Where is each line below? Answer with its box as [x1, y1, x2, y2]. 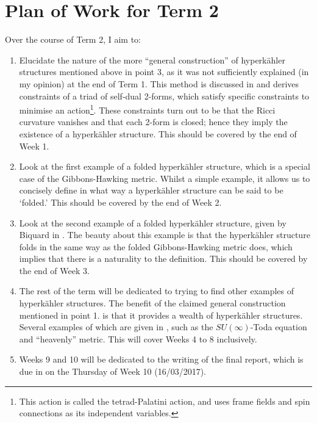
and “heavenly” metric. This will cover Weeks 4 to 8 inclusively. [19, 332, 257, 345]
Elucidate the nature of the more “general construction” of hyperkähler [19, 53, 285, 66]
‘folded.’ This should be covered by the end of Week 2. [19, 195, 222, 208]
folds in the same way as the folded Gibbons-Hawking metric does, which [19, 240, 293, 253]
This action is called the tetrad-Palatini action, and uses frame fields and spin [19, 394, 310, 407]
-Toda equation [250, 320, 307, 333]
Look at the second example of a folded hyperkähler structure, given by [19, 216, 287, 229]
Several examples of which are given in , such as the [19, 320, 213, 333]
